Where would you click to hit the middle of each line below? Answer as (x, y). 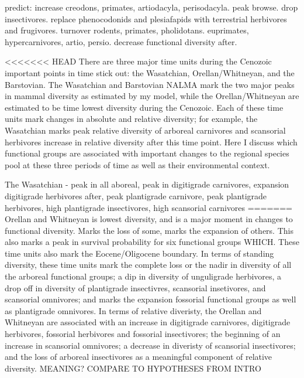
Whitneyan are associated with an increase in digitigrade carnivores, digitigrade (148, 322)
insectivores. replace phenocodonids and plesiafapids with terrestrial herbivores (146, 18)
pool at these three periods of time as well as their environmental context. (137, 164)
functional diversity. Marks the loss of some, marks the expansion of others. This (149, 230)
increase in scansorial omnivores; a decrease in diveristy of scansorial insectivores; (150, 345)
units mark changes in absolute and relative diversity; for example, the (131, 119)
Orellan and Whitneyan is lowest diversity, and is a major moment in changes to (149, 219)
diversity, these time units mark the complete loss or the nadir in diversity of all (148, 265)
